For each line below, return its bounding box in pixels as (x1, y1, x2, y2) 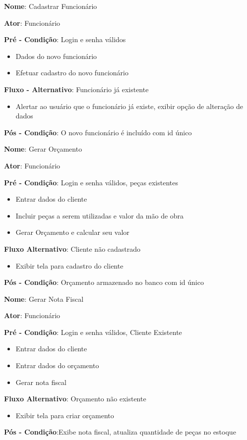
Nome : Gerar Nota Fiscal (4, 293, 84, 304)
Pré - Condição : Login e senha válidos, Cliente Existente (4, 327, 182, 337)
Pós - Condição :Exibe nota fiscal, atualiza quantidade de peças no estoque (4, 427, 236, 437)
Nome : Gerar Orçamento (4, 144, 82, 154)
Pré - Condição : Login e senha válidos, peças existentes (4, 177, 178, 187)
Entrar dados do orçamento (15, 360, 99, 371)
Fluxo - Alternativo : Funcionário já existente (4, 84, 149, 94)
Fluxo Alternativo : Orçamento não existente (4, 393, 146, 404)
